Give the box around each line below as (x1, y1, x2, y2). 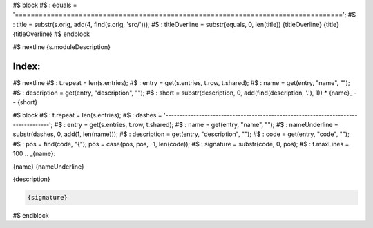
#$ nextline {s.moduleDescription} (12, 42, 111, 51)
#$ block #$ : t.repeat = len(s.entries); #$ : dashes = (12, 111, 162, 119)
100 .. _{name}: (12, 149, 56, 158)
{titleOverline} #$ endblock (12, 30, 90, 38)
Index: (12, 61, 41, 73)
